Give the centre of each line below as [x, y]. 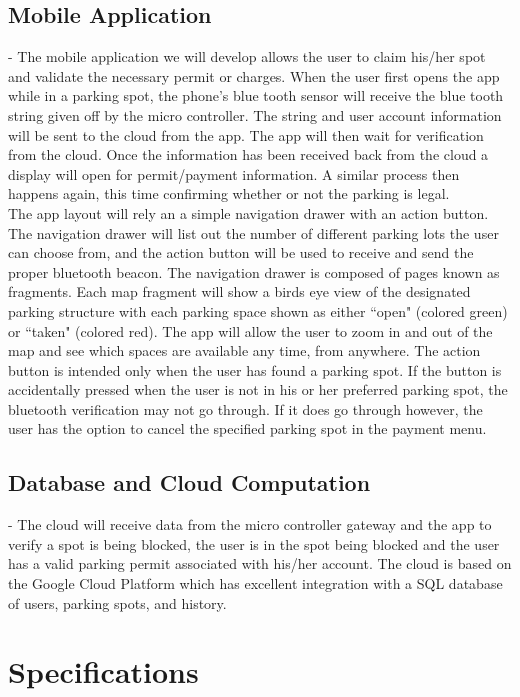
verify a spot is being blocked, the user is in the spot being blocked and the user [254, 543]
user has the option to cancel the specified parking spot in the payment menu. [247, 428]
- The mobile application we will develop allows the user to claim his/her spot [247, 56]
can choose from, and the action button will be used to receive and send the [241, 252]
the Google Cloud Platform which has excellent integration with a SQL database [255, 583]
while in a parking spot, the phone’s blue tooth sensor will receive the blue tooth [256, 95]
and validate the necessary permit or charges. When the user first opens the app [254, 75]
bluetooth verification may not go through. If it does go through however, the [245, 408]
